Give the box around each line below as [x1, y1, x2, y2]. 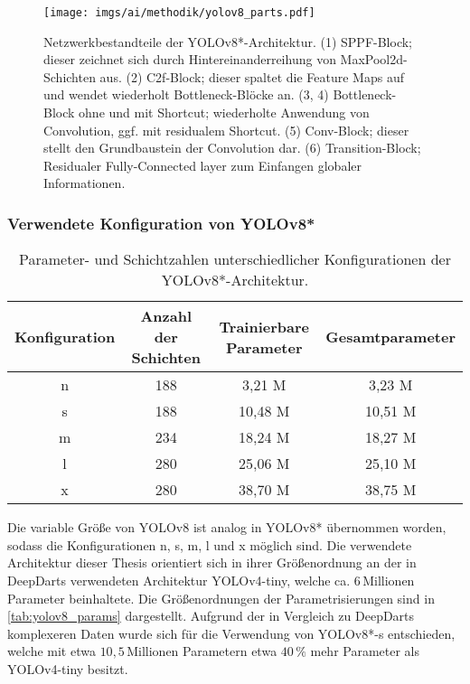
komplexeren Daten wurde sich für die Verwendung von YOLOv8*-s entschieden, [7, 623, 456, 642]
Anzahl [140, 305, 193, 327]
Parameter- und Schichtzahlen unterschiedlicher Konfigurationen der [19, 248, 451, 270]
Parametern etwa [183, 642, 277, 661]
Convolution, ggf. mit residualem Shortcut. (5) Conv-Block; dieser [43, 120, 409, 139]
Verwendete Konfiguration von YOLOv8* [7, 211, 315, 234]
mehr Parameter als [310, 642, 420, 661]
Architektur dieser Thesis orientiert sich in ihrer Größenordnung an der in [7, 553, 417, 572]
